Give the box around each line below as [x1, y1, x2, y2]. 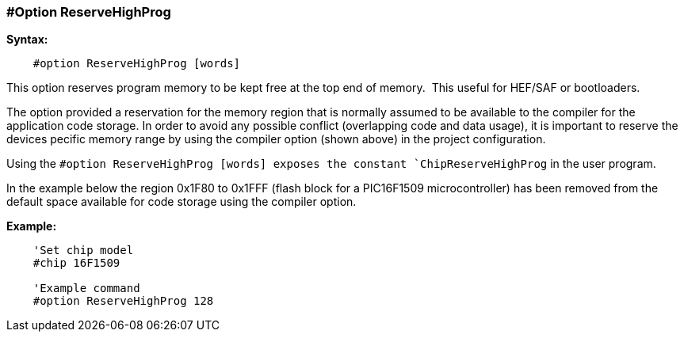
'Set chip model [32, 244, 134, 257]
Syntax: [6, 32, 48, 47]
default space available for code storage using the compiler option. [6, 195, 357, 209]
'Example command [32, 282, 140, 295]
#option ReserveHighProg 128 [32, 294, 214, 308]
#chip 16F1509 [32, 256, 120, 270]
